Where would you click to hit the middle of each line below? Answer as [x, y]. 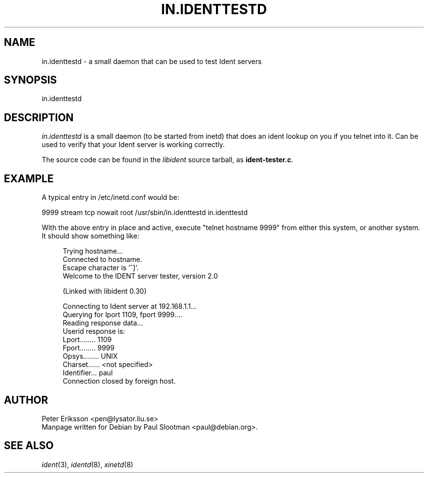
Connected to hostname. [102, 260]
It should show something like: [90, 236]
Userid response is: [94, 331]
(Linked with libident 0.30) [105, 291]
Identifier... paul [88, 373]
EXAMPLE [29, 178]
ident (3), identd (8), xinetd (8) [87, 464]
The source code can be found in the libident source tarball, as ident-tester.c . [168, 160]
